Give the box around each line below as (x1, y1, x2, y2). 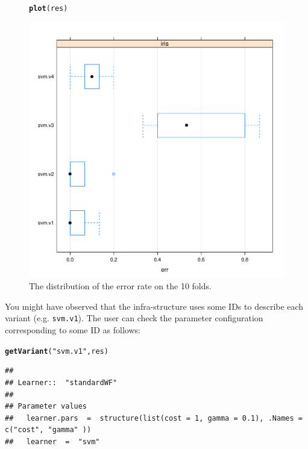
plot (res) (29, 4, 68, 13)
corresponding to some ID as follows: (5, 324, 140, 336)
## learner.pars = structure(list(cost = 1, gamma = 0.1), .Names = (5, 413, 303, 422)
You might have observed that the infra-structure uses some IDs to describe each (5, 300, 304, 312)
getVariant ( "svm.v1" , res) (5, 347, 108, 356)
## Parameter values (5, 402, 87, 411)
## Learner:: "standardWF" (5, 378, 118, 387)
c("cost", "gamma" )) (5, 425, 92, 435)
